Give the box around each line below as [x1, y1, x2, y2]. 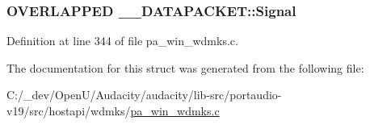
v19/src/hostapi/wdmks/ [6, 102, 131, 119]
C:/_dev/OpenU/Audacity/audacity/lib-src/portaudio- [6, 86, 282, 103]
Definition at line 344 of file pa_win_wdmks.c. [6, 32, 238, 49]
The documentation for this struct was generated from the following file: [6, 59, 364, 76]
